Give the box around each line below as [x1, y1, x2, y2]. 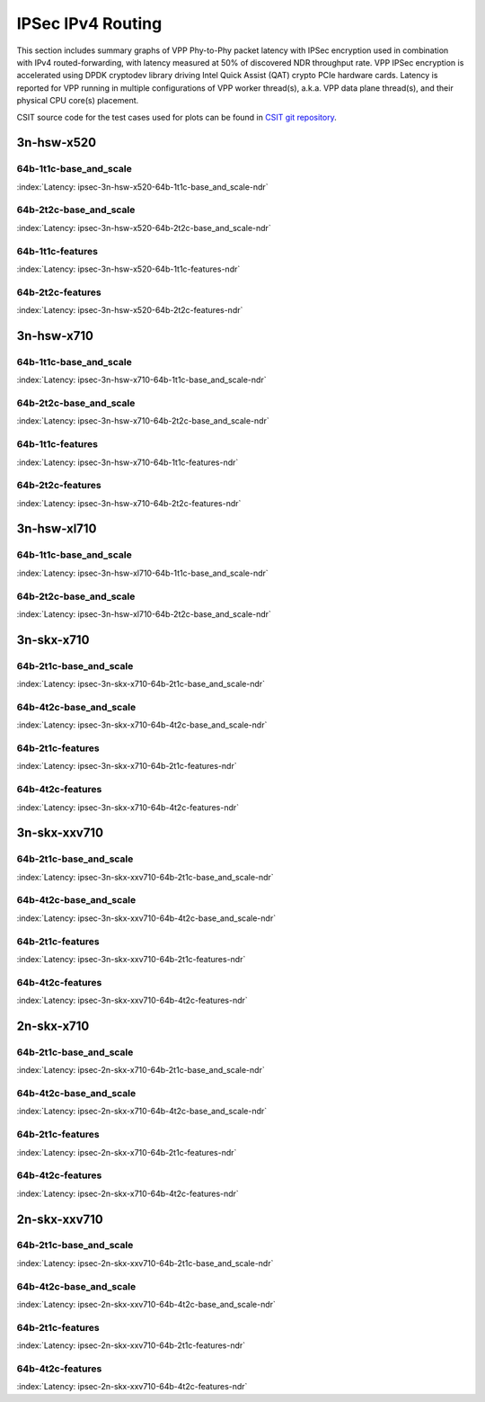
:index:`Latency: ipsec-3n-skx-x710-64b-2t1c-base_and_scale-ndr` [16, 679, 265, 690]
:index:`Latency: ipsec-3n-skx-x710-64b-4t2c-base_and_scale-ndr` [16, 719, 268, 730]
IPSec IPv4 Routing [16, 13, 163, 33]
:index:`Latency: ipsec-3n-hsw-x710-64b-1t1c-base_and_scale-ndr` [16, 374, 267, 386]
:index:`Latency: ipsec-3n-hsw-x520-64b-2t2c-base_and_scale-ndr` [16, 222, 271, 233]
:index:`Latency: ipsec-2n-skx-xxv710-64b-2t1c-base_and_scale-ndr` [16, 1257, 274, 1268]
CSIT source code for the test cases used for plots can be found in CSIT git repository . [16, 112, 337, 122]
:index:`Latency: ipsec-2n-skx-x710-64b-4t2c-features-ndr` [16, 1188, 240, 1199]
